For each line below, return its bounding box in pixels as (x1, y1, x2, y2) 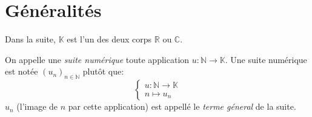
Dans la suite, (5, 33, 56, 45)
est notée (5, 65, 38, 78)
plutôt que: (82, 65, 124, 78)
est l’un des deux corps (67, 33, 152, 45)
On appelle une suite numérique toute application (5, 53, 190, 65)
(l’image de (16, 100, 58, 113)
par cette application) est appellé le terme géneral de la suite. (68, 100, 296, 113)
